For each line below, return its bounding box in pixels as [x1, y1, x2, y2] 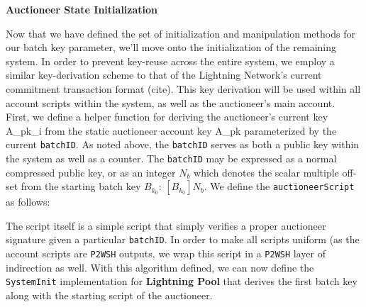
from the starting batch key [21, 179, 141, 194]
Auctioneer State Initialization [6, 2, 158, 16]
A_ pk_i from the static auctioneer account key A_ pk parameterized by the [6, 123, 337, 138]
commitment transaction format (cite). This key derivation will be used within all [6, 81, 361, 96]
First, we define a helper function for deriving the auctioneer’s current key [6, 109, 328, 124]
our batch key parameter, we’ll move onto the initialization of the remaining [6, 40, 337, 55]
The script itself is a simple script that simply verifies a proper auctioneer [6, 218, 326, 233]
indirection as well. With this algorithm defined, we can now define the [6, 259, 314, 274]
